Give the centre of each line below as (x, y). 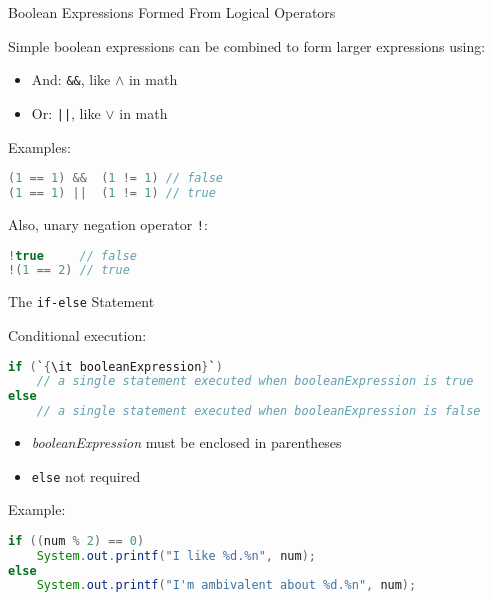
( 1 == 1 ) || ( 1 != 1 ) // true (112, 192)
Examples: (39, 146)
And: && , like (71, 79)
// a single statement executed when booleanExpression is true (255, 381)
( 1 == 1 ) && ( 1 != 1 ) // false (115, 178)
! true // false (72, 255)
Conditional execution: (77, 334)
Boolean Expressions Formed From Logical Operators (172, 12)
